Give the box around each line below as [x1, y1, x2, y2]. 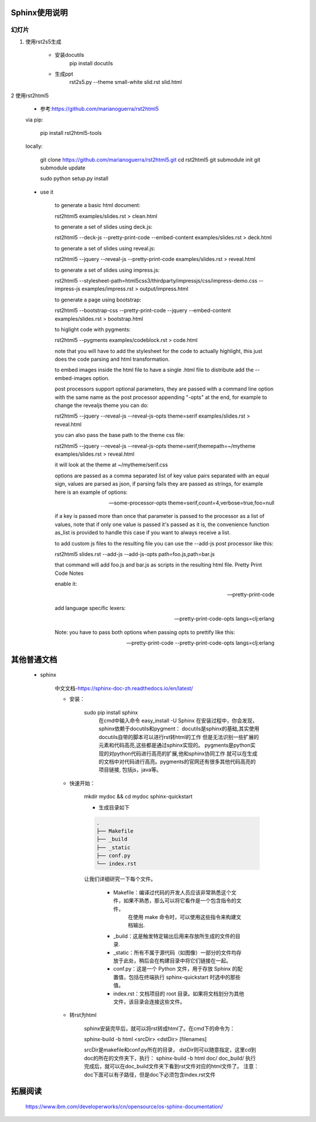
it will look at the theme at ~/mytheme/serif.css [54, 461, 168, 469]
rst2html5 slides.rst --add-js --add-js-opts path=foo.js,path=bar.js [54, 550, 215, 557]
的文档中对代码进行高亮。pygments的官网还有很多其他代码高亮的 [98, 758, 256, 765]
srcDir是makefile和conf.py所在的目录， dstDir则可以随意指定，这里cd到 [84, 1046, 257, 1053]
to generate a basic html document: [54, 202, 140, 209]
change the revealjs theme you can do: [54, 402, 149, 409]
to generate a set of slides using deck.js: [54, 223, 153, 230]
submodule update [40, 164, 86, 171]
